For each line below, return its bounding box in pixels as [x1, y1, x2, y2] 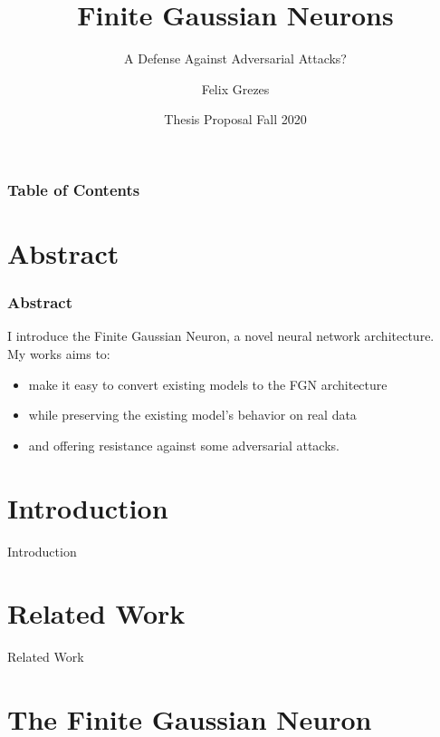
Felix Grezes [201, 79, 270, 98]
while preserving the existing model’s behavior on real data [28, 405, 357, 424]
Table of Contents [7, 178, 140, 200]
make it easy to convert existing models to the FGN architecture [28, 374, 387, 393]
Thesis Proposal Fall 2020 [164, 110, 307, 129]
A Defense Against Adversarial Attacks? [124, 49, 347, 68]
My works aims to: [7, 344, 110, 364]
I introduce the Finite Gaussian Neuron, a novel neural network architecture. [7, 326, 435, 345]
